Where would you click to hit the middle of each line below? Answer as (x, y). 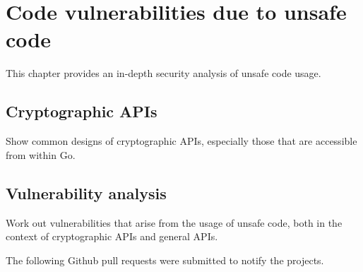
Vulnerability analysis (86, 193)
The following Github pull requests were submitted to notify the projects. (165, 260)
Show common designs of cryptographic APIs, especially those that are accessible (181, 141)
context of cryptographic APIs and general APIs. (112, 236)
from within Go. (41, 154)
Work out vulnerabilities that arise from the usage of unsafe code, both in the (174, 222)
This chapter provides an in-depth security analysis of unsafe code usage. (163, 73)
